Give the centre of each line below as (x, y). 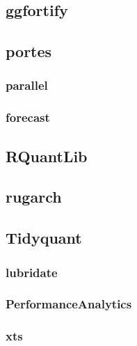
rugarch (34, 197)
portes (29, 51)
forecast (28, 117)
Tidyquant (44, 238)
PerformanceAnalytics (69, 304)
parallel (27, 85)
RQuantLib (47, 156)
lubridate (32, 272)
